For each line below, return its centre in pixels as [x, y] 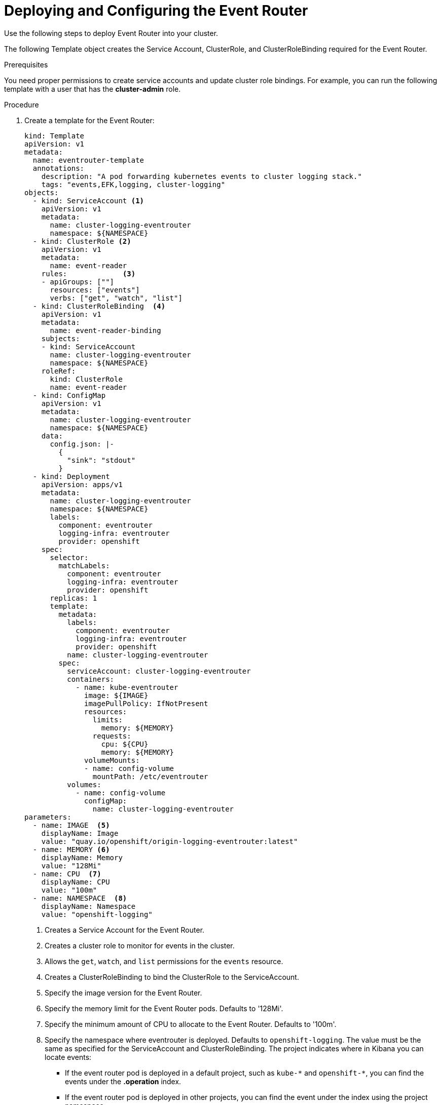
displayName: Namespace [88, 906]
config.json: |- [82, 444]
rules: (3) [88, 273]
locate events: [68, 1057]
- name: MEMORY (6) [71, 849]
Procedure [22, 104]
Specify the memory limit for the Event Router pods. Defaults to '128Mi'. [164, 1008]
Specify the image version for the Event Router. [123, 992]
